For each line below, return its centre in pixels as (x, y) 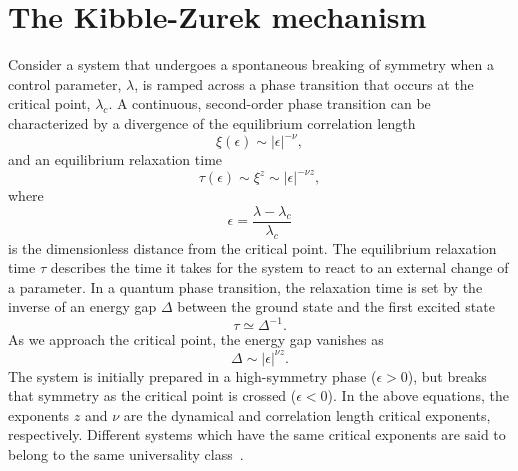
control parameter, (65, 83)
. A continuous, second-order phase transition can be (269, 103)
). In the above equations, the (418, 395)
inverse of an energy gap (82, 306)
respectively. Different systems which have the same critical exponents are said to (257, 434)
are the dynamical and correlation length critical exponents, (307, 414)
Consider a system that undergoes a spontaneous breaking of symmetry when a (251, 64)
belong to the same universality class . (126, 453)
